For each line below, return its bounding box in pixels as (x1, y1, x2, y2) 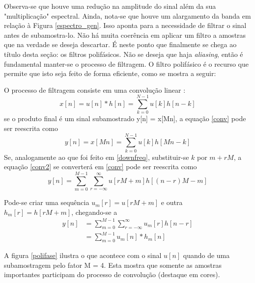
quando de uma (183, 250, 230, 260)
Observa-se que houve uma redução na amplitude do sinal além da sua (4, 1, 216, 11)
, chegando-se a (71, 206, 117, 217)
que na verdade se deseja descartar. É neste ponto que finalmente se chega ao (4, 39, 237, 50)
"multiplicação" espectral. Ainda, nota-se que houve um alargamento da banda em (4, 10, 251, 21)
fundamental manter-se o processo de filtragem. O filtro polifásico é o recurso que (4, 58, 249, 69)
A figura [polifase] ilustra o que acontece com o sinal (4, 250, 162, 260)
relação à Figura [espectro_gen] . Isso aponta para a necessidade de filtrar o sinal (4, 20, 247, 30)
